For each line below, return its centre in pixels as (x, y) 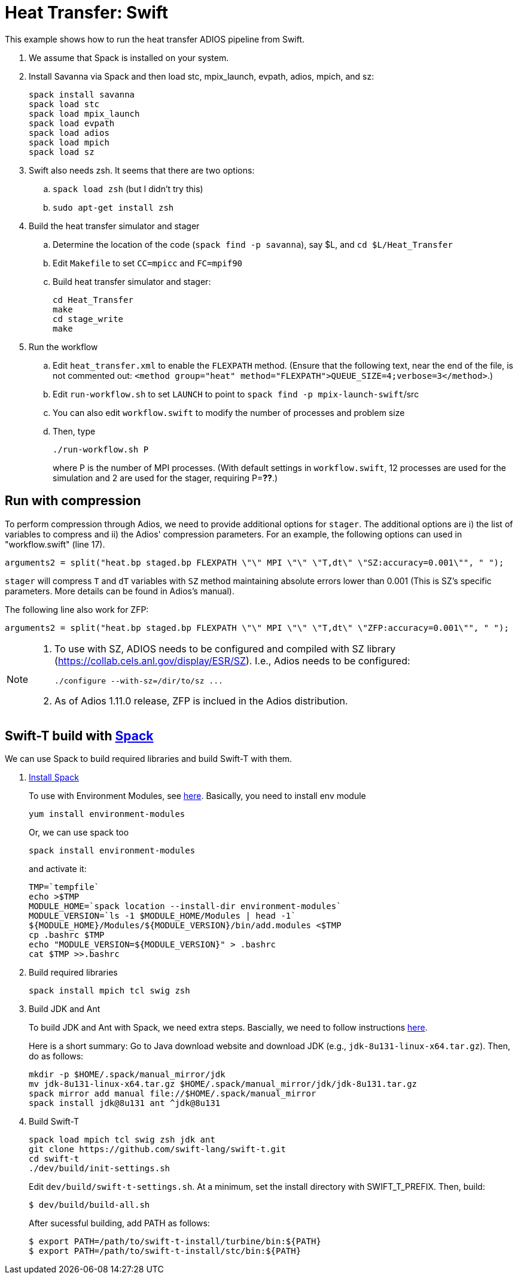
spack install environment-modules (112, 851)
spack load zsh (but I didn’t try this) (128, 189)
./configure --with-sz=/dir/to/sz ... (139, 680)
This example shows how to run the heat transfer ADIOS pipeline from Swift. (155, 39)
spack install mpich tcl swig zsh (109, 991)
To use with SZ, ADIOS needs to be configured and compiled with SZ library (225, 648)
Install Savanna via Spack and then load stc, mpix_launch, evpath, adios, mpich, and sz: (202, 76)
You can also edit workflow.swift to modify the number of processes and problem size (229, 412)
